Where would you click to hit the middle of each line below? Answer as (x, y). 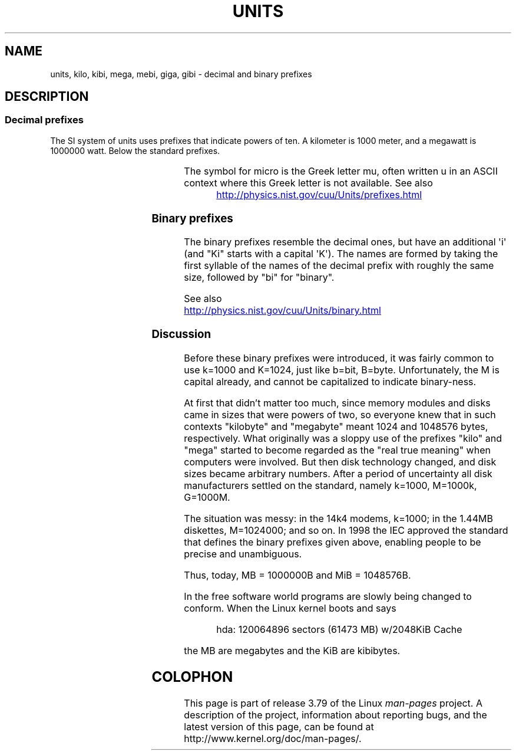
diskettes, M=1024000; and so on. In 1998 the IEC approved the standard (346, 530)
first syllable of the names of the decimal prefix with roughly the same (339, 266)
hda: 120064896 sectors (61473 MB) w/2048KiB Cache (339, 629)
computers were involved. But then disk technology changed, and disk (340, 462)
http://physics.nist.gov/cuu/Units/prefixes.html (319, 194)
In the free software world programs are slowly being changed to (328, 596)
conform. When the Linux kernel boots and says (290, 608)
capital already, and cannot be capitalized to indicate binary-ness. (330, 381)
